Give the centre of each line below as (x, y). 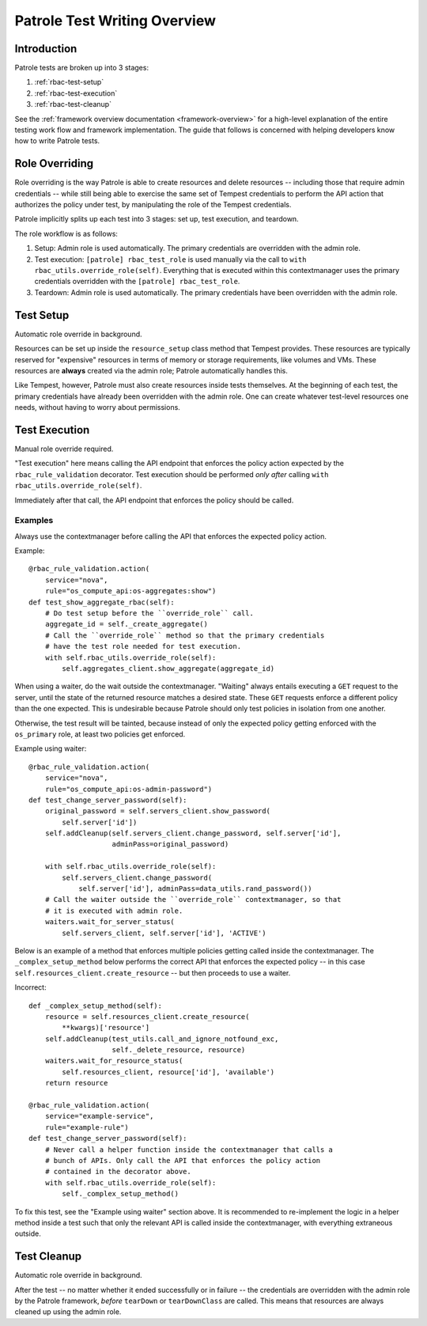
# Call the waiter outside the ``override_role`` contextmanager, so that (193, 900)
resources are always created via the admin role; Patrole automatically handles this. (151, 370)
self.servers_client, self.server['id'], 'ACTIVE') (164, 933)
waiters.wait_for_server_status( (110, 922)
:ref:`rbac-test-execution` (76, 93)
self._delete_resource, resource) (179, 1050)
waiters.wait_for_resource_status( (114, 1061)
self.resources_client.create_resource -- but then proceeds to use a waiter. (153, 972)
